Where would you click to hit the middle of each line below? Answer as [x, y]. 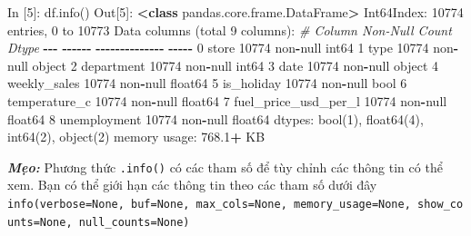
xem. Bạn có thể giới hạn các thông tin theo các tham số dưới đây [192, 185]
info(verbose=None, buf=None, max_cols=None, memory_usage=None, [209, 204]
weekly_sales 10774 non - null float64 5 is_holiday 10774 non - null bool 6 [207, 83]
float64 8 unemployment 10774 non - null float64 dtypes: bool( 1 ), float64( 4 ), [215, 118]
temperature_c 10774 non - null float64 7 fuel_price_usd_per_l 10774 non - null [227, 100]
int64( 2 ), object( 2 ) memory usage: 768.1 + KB [136, 137]
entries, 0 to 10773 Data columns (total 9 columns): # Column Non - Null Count [230, 29]
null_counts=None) [134, 222]
